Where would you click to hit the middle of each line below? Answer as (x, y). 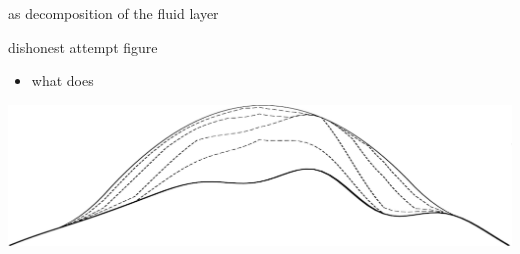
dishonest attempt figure (83, 46)
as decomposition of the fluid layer (113, 13)
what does (62, 80)
